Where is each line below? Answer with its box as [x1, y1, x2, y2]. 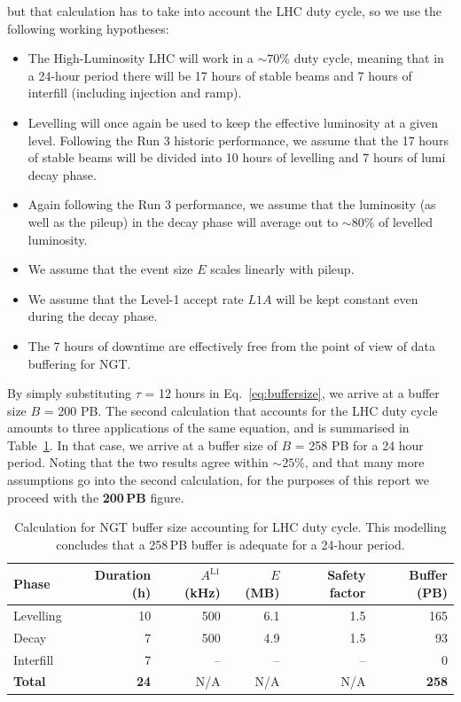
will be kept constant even [276, 289, 418, 308]
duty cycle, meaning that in [293, 49, 444, 67]
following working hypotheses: [7, 19, 169, 37]
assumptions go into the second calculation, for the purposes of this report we [7, 471, 429, 489]
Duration [94, 565, 152, 584]
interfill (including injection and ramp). [27, 83, 242, 102]
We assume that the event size [27, 260, 193, 278]
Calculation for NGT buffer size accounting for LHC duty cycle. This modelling [14, 518, 447, 536]
